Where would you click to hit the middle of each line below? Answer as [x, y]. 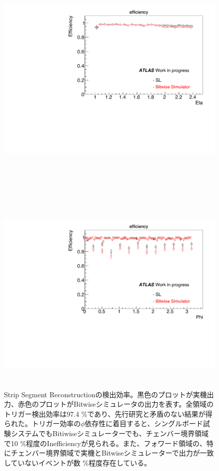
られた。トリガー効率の [42, 423]
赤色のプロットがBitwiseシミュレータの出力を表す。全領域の [115, 404]
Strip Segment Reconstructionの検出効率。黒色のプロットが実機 [106, 394]
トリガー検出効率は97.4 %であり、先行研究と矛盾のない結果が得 [108, 413]
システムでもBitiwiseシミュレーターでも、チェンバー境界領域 [109, 433]
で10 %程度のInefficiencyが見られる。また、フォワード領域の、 [105, 443]
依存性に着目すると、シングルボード [144, 423]
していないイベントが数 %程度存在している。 [78, 462]
